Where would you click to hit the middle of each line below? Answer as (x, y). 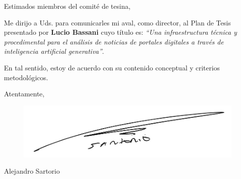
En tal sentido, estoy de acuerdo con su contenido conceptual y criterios (112, 67)
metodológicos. (26, 77)
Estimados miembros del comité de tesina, (67, 6)
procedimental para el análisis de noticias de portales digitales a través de (114, 41)
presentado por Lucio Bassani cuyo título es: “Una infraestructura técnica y (120, 32)
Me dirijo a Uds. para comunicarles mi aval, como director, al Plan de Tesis (118, 22)
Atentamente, (24, 94)
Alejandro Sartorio (32, 171)
